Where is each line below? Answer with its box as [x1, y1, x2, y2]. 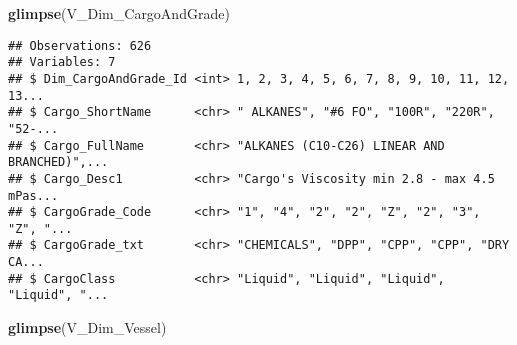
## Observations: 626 [8, 38, 152, 53]
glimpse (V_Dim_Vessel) [8, 317, 167, 338]
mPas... [8, 188, 59, 203]
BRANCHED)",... [8, 155, 109, 170]
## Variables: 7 [8, 55, 116, 70]
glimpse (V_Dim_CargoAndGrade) [8, 3, 230, 23]
